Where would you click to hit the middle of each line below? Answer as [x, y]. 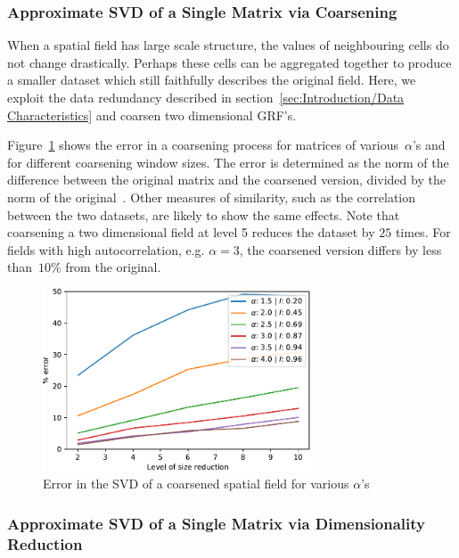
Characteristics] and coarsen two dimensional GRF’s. [152, 115]
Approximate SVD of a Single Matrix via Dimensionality [217, 523]
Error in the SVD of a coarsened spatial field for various [196, 484]
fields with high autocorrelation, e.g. [106, 249]
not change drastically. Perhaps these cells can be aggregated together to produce [229, 62]
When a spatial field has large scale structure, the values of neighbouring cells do [228, 45]
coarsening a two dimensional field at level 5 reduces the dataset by [191, 232]
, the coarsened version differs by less [340, 249]
